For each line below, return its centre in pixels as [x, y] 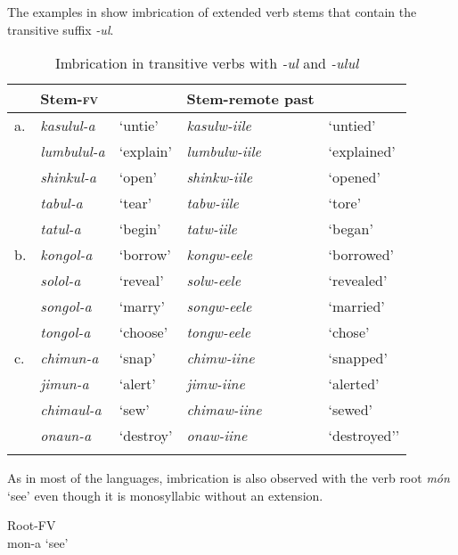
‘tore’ [345, 203]
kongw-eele [220, 255]
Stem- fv [70, 99]
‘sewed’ [351, 410]
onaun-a [66, 436]
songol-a [66, 306]
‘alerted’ [354, 384]
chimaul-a [71, 410]
